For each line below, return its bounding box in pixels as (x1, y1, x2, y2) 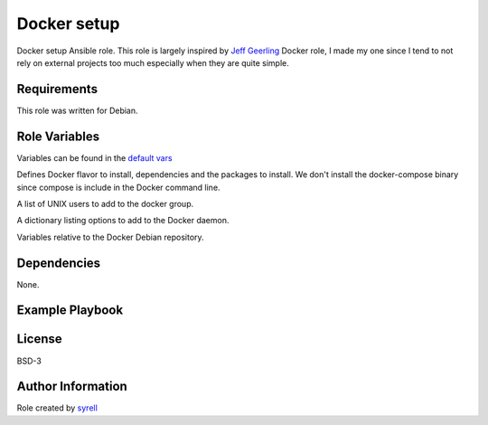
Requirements (16, 81, 99, 97)
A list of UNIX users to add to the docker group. (16, 198, 194, 209)
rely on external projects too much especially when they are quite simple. (16, 57, 289, 68)
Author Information (16, 379, 128, 394)
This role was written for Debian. (16, 105, 139, 116)
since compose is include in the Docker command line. (16, 182, 221, 193)
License (16, 331, 62, 347)
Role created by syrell (16, 402, 99, 413)
